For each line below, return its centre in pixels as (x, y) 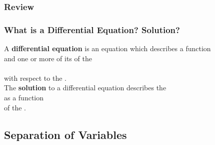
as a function (24, 98)
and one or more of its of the (48, 58)
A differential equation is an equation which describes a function (107, 48)
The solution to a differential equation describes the (85, 88)
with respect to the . (35, 78)
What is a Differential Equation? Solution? (92, 29)
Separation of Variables (65, 134)
